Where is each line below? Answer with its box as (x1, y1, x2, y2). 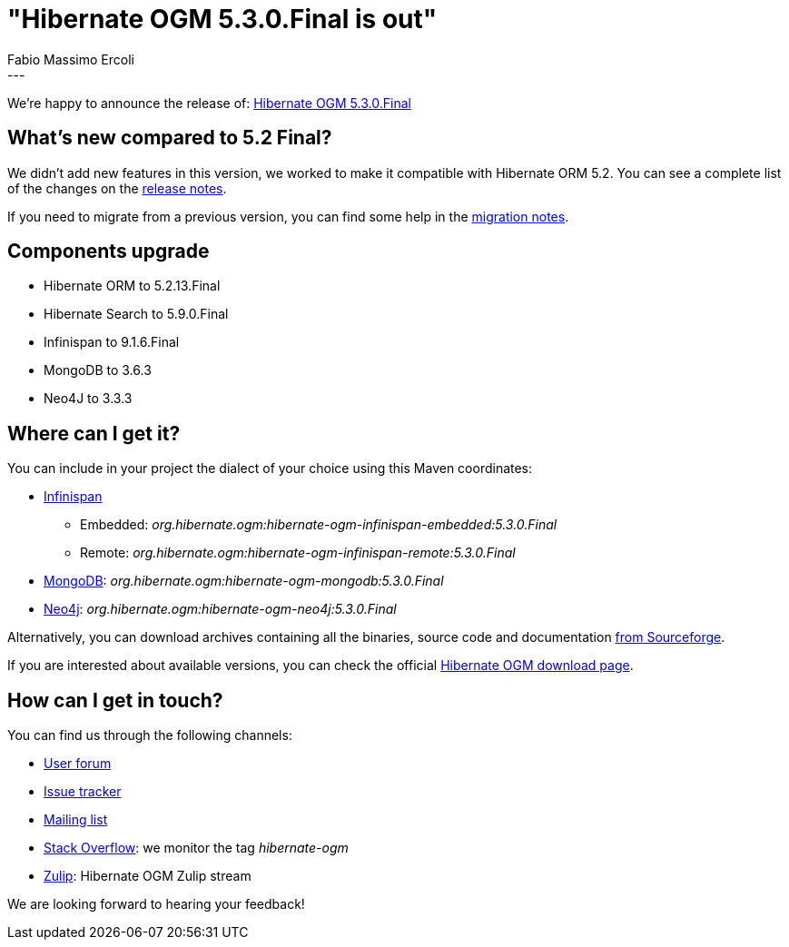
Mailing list (44, 812, 108, 828)
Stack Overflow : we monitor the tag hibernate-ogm (44, 840, 349, 856)
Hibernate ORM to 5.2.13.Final (44, 278, 221, 294)
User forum (44, 755, 112, 772)
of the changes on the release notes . (7, 180, 227, 196)
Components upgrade (7, 240, 210, 263)
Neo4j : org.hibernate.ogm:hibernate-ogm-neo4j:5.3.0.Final (44, 601, 397, 617)
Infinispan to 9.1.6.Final (44, 334, 180, 350)
